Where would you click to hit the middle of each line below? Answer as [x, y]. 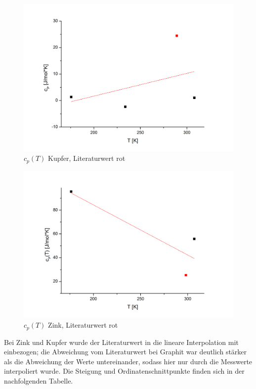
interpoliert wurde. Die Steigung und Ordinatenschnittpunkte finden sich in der [124, 371]
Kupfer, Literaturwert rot [87, 158]
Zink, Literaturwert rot [83, 325]
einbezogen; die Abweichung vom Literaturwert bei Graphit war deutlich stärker [126, 352]
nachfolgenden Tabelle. [39, 380]
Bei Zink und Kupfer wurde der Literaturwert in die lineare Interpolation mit [121, 342]
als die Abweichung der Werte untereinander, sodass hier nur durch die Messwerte [128, 361]
